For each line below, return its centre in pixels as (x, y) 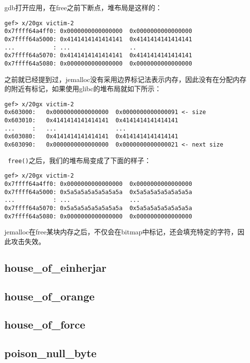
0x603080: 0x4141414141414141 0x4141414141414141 (91, 137)
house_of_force (45, 324)
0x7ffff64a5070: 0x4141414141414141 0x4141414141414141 (98, 56)
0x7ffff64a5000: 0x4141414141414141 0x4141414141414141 (98, 39)
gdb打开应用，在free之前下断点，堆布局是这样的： (83, 7)
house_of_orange (50, 296)
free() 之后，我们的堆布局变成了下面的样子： (80, 160)
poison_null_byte (50, 353)
